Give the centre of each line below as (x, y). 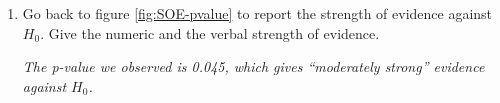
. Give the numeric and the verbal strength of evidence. (210, 32)
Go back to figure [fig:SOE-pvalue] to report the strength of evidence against (257, 13)
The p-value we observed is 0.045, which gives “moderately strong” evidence (253, 66)
